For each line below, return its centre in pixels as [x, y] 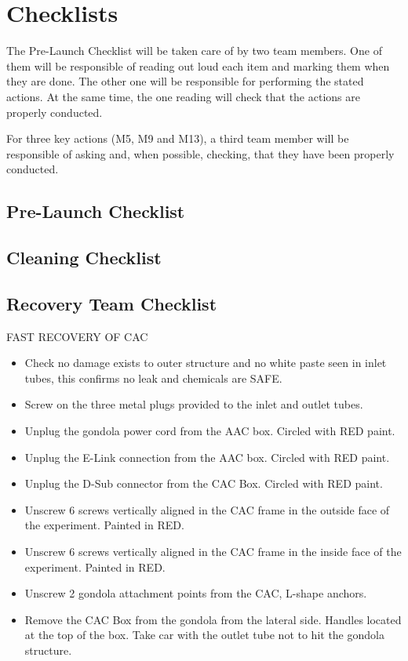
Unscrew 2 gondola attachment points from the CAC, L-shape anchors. [196, 593]
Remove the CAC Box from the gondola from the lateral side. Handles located [213, 619]
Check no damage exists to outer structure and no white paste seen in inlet [206, 363]
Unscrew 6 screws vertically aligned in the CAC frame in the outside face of [207, 509]
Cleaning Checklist [84, 258]
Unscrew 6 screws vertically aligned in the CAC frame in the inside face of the [213, 551]
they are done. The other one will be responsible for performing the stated [185, 81]
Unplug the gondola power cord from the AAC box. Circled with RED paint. [210, 431]
